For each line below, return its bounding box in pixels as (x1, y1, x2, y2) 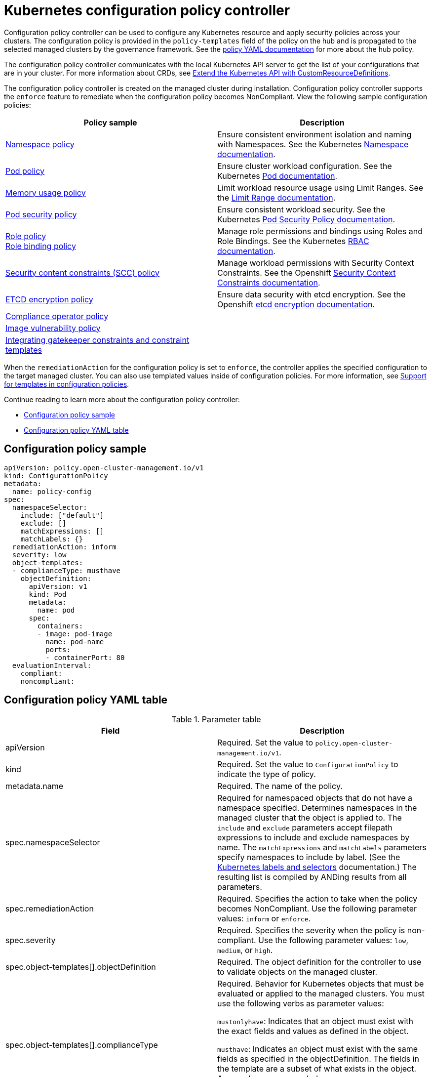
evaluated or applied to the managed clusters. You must (217, 989, 425, 999)
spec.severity (5, 935, 56, 946)
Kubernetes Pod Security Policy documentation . (217, 214, 395, 224)
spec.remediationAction (5, 904, 94, 914)
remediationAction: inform (12, 542, 117, 551)
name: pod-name (45, 637, 104, 646)
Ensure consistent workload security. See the (217, 204, 386, 214)
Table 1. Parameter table (171, 714, 261, 725)
